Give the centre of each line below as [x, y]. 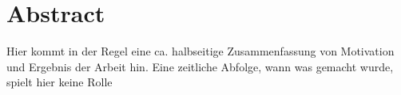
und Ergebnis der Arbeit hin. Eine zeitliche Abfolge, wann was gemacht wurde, [200, 66]
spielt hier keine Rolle [60, 82]
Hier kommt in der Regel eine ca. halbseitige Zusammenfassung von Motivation [200, 51]
